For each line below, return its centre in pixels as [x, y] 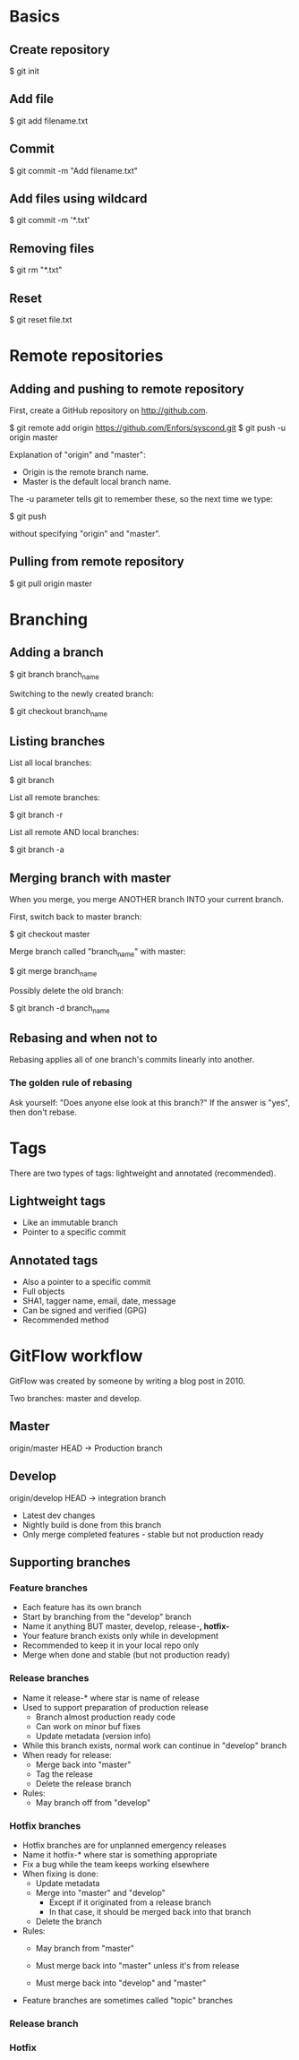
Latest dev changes [59, 1515]
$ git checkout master [50, 935]
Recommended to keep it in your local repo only [111, 1645]
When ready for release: [67, 1754]
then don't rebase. [43, 1112]
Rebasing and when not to [84, 1038]
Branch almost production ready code [106, 1717]
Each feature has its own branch [81, 1607]
